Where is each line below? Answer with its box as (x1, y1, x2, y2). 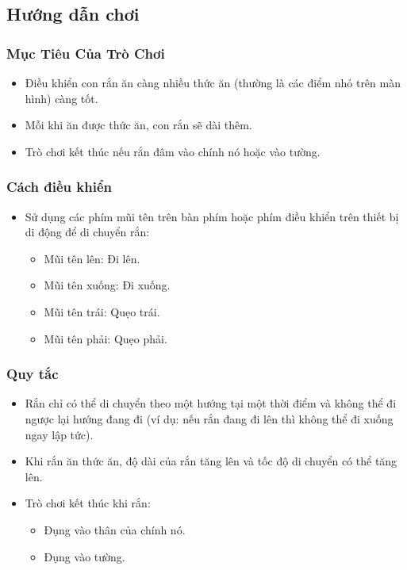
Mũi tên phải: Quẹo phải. (44, 330, 167, 346)
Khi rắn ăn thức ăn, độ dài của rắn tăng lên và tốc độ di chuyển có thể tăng (25, 453, 397, 469)
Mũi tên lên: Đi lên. (44, 250, 140, 266)
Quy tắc (6, 364, 59, 384)
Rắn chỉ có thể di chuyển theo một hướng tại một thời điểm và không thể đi (25, 395, 397, 411)
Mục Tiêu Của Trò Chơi (6, 43, 165, 63)
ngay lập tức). (25, 426, 94, 442)
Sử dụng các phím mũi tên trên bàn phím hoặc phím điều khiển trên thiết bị (25, 208, 399, 224)
